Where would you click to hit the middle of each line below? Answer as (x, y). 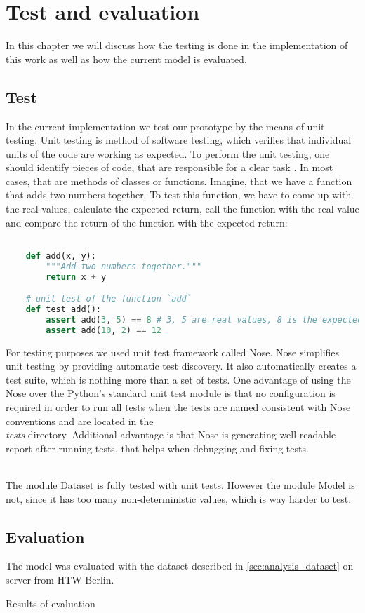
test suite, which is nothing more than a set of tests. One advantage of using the (178, 379)
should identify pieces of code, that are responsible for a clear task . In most (170, 167)
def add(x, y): (61, 256)
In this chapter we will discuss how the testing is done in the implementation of (177, 45)
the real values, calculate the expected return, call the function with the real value (182, 209)
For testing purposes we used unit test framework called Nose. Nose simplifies (173, 352)
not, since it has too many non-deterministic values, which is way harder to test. (179, 498)
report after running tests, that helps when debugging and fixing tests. (157, 448)
